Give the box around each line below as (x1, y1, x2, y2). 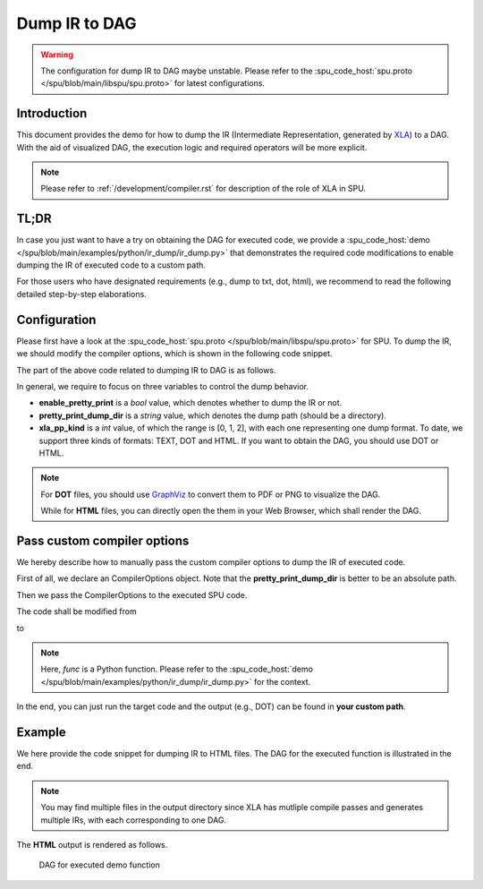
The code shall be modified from (16, 606, 138, 617)
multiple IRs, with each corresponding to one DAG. (40, 815, 227, 825)
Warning (40, 49, 73, 60)
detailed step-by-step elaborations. (16, 288, 147, 299)
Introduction (16, 106, 88, 121)
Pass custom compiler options (16, 533, 190, 548)
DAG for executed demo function (38, 859, 160, 870)
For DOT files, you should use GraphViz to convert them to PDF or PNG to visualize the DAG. (40, 489, 381, 500)
